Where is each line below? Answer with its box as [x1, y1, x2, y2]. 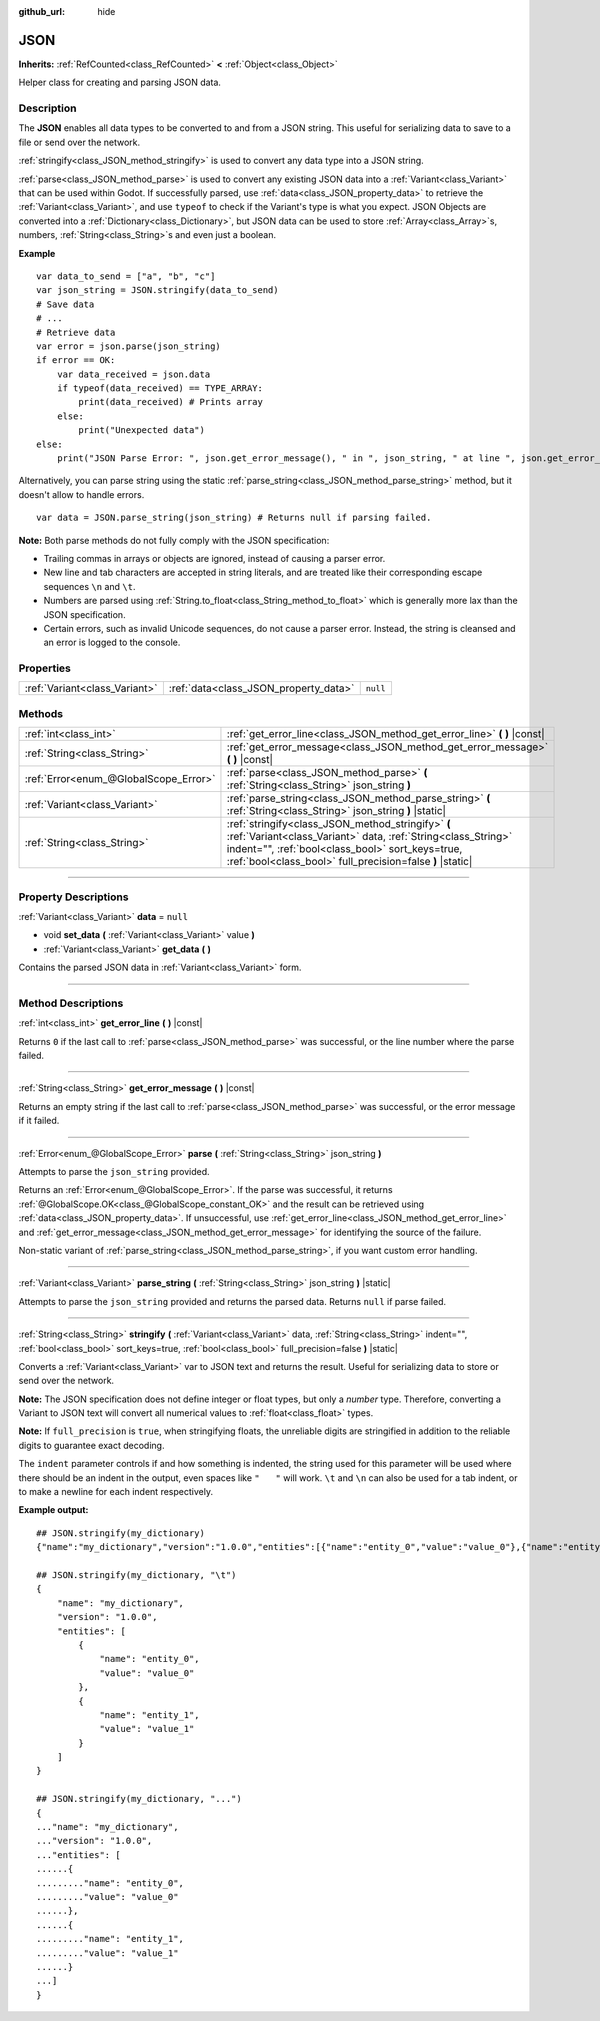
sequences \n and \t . [43, 580, 136, 592]
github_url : [18, 6, 65, 17]
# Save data [36, 298, 95, 310]
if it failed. [18, 1115, 60, 1127]
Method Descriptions [18, 996, 124, 1010]
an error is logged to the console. [43, 636, 181, 649]
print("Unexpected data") [78, 425, 205, 436]
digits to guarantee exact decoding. [18, 1439, 165, 1451]
